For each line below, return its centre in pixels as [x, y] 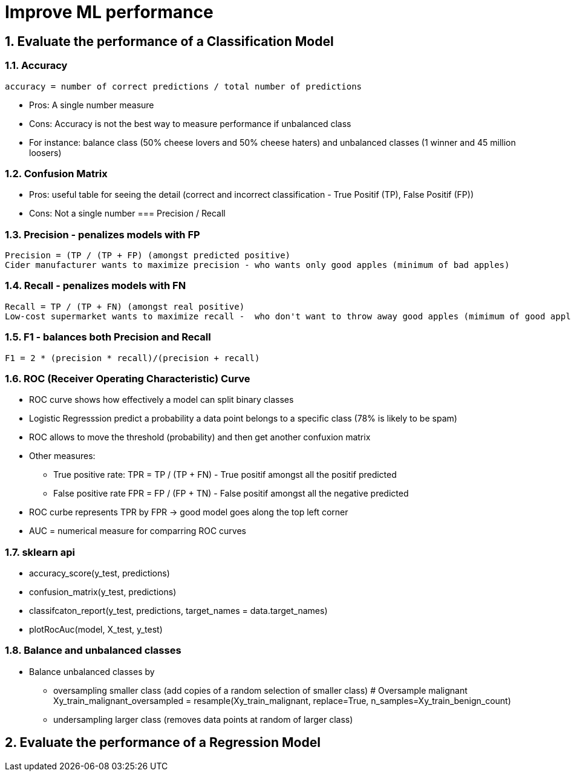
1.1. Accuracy [36, 66]
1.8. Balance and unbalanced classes [93, 650]
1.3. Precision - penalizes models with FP [103, 234]
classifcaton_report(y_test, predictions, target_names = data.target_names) [178, 611]
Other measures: [62, 456]
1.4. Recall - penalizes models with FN [96, 286]
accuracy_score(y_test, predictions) [100, 573]
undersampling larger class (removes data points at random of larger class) [203, 719]
